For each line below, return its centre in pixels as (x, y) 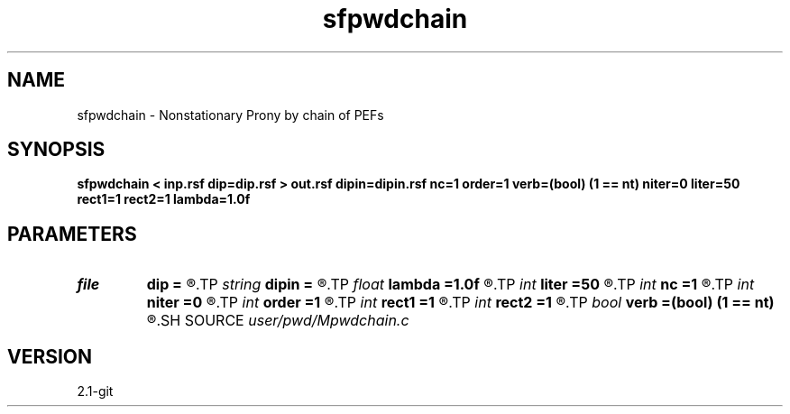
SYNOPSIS (56, 150)
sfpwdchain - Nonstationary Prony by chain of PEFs (230, 115)
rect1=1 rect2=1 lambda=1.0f (164, 199)
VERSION (50, 356)
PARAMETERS (72, 234)
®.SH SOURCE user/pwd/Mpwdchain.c (278, 321)
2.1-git (95, 391)
